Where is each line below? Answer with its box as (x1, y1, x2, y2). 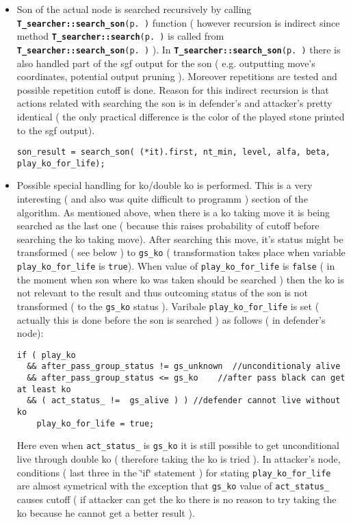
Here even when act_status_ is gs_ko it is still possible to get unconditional (16, 438, 339, 452)
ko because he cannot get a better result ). (16, 505, 195, 520)
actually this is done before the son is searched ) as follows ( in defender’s (16, 312, 326, 326)
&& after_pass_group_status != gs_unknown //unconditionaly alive (27, 361, 341, 372)
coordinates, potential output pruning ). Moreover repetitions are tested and (16, 69, 337, 84)
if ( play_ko (16, 350, 76, 360)
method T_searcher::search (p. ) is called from (16, 29, 224, 43)
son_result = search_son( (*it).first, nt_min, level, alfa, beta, (16, 147, 330, 157)
